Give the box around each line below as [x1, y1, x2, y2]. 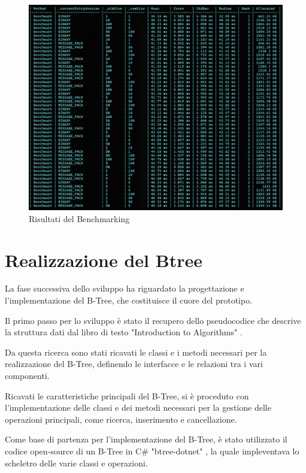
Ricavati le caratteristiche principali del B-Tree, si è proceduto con [5, 389, 249, 402]
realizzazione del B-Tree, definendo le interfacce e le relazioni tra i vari [5, 357, 263, 370]
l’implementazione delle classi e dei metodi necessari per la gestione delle [5, 401, 271, 414]
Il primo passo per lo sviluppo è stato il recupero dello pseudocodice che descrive [5, 314, 301, 326]
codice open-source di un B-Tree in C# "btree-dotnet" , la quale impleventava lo [5, 445, 299, 457]
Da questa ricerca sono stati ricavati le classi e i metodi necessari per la [5, 345, 267, 358]
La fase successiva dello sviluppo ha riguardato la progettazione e [5, 282, 244, 295]
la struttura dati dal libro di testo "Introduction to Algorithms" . [5, 326, 243, 338]
